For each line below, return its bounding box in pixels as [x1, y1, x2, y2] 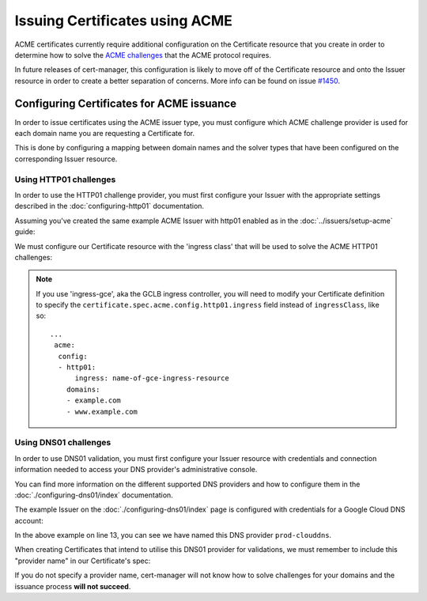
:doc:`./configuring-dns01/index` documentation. [14, 490, 173, 500]
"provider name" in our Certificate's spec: [14, 556, 151, 565]
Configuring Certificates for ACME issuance [14, 96, 237, 110]
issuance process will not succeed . [14, 581, 131, 591]
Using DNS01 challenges [14, 437, 111, 448]
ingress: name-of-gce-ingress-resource [74, 374, 229, 383]
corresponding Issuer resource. [14, 154, 118, 164]
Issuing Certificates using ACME [14, 12, 233, 29]
